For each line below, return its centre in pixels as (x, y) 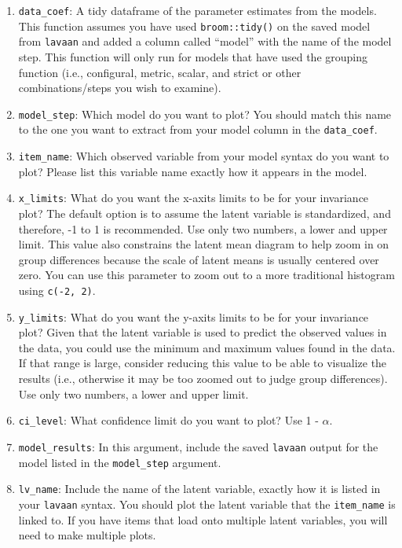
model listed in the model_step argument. (120, 462)
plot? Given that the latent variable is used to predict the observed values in (203, 332)
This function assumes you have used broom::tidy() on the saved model (194, 26)
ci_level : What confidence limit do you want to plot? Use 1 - (168, 420)
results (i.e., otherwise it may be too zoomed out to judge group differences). (203, 379)
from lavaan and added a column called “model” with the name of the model (205, 41)
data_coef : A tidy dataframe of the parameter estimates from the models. (197, 10)
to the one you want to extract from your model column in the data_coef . (198, 129)
